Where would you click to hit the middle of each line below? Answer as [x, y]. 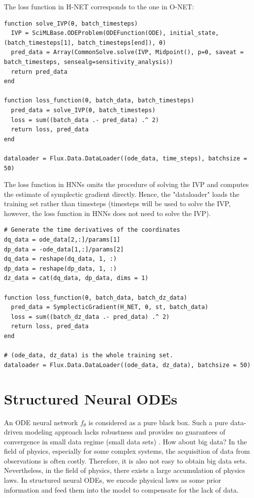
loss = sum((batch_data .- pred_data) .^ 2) [85, 120]
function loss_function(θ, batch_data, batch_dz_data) [96, 297]
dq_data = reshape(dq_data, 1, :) [61, 259]
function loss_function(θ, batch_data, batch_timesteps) [99, 101]
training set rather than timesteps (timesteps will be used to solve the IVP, [117, 203]
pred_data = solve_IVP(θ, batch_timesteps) [83, 110]
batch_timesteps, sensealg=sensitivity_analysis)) [89, 62]
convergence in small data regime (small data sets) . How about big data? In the [126, 441]
